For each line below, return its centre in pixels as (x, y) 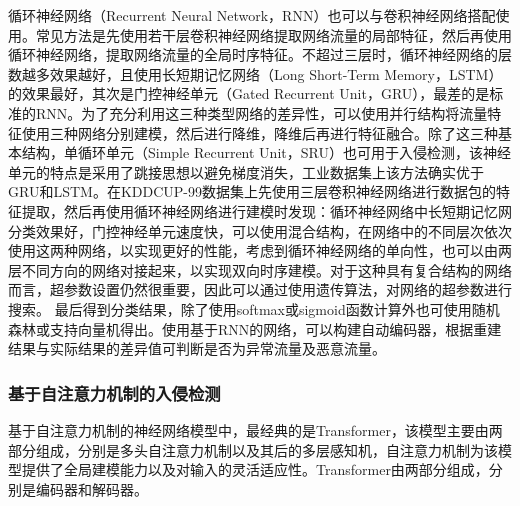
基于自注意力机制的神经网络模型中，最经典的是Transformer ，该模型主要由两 (255, 429)
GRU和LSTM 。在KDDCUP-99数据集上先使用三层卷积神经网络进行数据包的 (252, 191)
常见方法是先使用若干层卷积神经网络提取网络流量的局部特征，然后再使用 (273, 34)
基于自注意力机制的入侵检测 (114, 392)
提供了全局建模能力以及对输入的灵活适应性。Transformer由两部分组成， (255, 469)
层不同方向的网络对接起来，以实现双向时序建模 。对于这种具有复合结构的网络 (260, 269)
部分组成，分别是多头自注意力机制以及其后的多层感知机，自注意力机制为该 (253, 449)
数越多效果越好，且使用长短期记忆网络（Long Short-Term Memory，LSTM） (255, 73)
